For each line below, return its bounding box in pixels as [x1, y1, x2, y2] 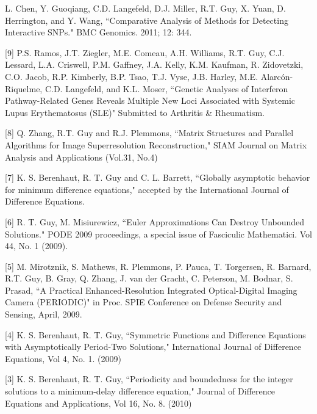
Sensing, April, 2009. [5, 308, 82, 321]
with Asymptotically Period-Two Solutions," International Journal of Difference [5, 340, 302, 353]
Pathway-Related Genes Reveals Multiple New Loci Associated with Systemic [5, 94, 296, 107]
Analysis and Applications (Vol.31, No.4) [5, 150, 158, 163]
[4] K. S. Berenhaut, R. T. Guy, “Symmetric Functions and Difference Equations [5, 328, 306, 341]
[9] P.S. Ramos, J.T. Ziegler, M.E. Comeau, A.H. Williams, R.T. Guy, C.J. [5, 46, 285, 59]
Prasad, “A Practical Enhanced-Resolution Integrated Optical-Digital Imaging [5, 283, 297, 296]
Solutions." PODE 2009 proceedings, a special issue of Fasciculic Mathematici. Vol [5, 227, 312, 240]
